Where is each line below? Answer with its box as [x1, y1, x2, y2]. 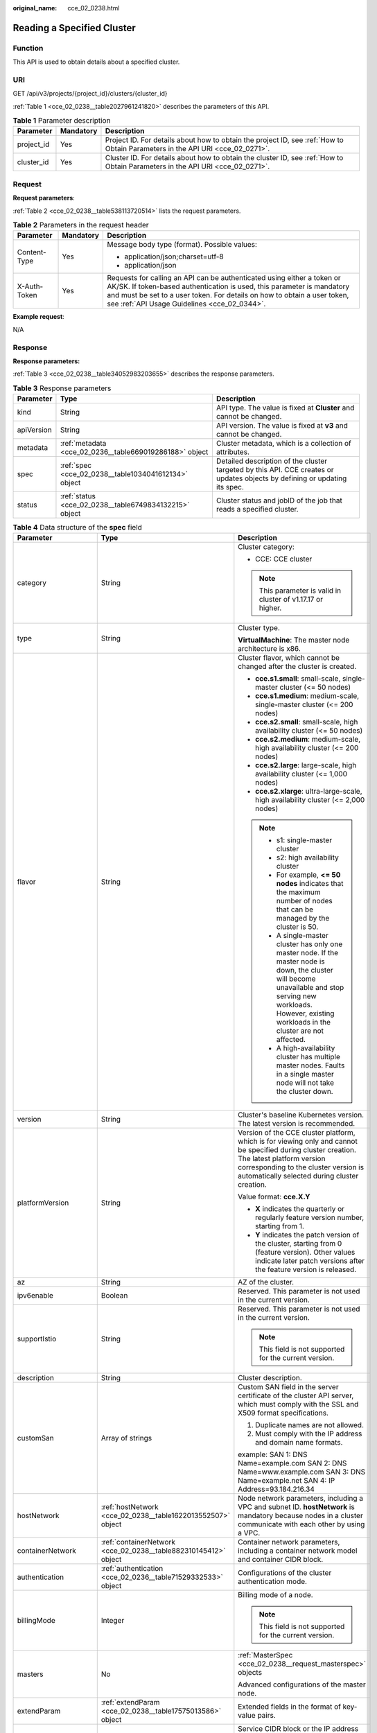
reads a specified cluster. [216, 505, 299, 514]
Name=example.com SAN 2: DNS [238, 1458, 347, 1468]
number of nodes [276, 896, 333, 906]
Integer [100, 1616, 125, 1626]
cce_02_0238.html [67, 4, 120, 12]
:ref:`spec [60, 461, 92, 471]
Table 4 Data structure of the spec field [12, 523, 142, 532]
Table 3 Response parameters [12, 383, 112, 393]
